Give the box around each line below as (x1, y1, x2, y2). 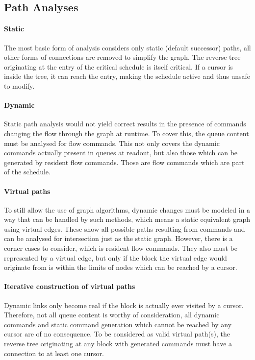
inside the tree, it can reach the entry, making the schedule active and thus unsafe (4, 71, 251, 81)
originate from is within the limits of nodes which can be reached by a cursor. (4, 262, 237, 272)
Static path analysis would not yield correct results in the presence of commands (4, 119, 246, 129)
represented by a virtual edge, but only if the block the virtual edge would (4, 252, 227, 263)
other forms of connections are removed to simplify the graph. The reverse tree (4, 52, 241, 62)
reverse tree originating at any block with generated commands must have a (4, 338, 232, 349)
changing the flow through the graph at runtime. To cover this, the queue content (4, 128, 249, 138)
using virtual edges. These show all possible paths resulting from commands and (4, 223, 245, 234)
